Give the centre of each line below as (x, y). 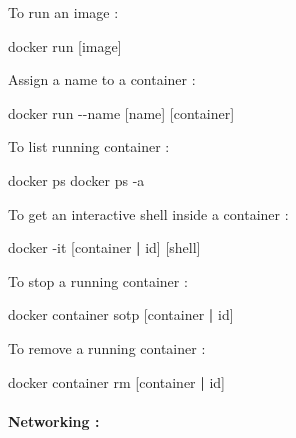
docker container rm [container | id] (116, 381)
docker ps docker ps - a (76, 179)
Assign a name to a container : (102, 79)
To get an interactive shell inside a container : (148, 213)
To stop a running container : (98, 280)
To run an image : (63, 12)
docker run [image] (65, 45)
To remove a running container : (107, 347)
